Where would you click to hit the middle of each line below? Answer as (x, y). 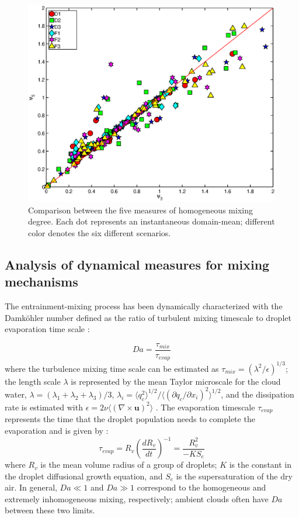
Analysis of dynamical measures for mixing (137, 264)
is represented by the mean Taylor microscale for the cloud (176, 381)
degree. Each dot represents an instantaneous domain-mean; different (152, 221)
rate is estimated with (44, 407)
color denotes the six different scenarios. (100, 232)
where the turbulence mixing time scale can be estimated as (112, 368)
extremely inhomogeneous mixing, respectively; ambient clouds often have (137, 498)
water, (16, 394)
